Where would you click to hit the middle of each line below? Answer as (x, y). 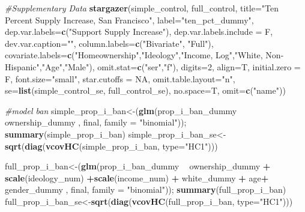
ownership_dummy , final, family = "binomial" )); (96, 122)
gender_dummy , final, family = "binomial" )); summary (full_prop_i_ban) (146, 189)
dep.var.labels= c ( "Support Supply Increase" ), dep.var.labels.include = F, (139, 32)
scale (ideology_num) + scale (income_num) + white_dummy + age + (137, 177)
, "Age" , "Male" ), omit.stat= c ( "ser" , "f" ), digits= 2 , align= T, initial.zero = (170, 66)
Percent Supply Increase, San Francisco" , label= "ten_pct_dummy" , (129, 20)
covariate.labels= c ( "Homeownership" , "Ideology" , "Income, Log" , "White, (134, 55)
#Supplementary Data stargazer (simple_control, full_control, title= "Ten (142, 8)
